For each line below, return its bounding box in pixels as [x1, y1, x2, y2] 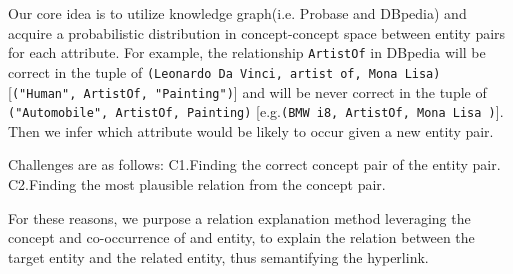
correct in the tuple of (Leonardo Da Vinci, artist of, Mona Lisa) [8, 61, 441, 82]
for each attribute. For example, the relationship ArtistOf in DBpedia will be [8, 42, 486, 63]
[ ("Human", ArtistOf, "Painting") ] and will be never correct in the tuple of [8, 81, 487, 102]
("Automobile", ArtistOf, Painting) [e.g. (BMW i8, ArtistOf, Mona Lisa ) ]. [8, 101, 504, 122]
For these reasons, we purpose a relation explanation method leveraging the [8, 207, 471, 228]
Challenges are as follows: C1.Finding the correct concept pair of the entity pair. [8, 154, 501, 175]
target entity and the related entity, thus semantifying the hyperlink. [8, 246, 429, 267]
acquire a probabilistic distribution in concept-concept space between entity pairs [8, 22, 506, 43]
